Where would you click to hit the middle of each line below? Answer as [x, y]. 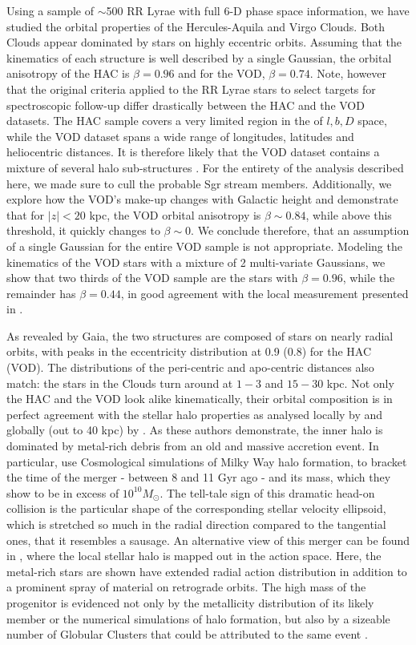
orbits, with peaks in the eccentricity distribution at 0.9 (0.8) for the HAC [189, 351]
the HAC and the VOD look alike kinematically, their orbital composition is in [200, 399]
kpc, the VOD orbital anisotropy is [175, 214]
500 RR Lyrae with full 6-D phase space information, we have [258, 10]
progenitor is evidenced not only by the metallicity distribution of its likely [190, 602]
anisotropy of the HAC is [68, 73]
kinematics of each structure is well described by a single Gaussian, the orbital [199, 57]
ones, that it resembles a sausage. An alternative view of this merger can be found [208, 540]
